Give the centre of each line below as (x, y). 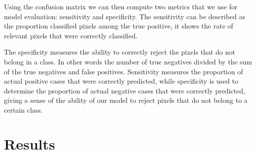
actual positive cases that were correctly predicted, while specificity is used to (121, 81)
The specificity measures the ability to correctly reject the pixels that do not (120, 52)
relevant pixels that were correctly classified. (71, 35)
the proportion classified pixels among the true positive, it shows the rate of (119, 26)
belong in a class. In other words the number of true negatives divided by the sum (128, 61)
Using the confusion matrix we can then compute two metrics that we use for (121, 6)
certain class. (23, 109)
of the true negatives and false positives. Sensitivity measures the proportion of (124, 71)
